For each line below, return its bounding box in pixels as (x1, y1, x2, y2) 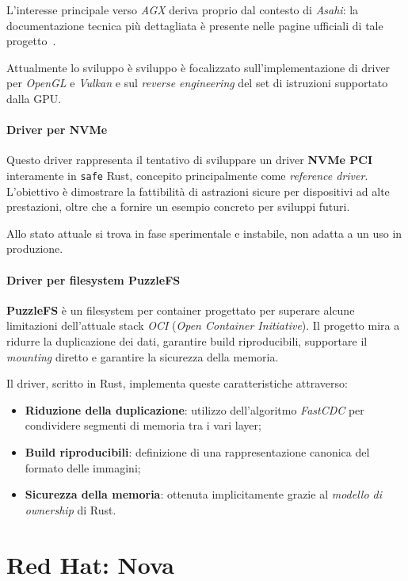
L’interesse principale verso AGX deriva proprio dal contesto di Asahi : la (6, 2, 359, 17)
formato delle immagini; (25, 459, 141, 476)
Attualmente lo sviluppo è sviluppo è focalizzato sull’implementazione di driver (6, 59, 391, 75)
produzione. (6, 240, 63, 257)
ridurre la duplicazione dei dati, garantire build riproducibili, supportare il (6, 332, 368, 349)
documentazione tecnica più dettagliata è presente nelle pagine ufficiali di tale (6, 17, 383, 33)
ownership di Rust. (25, 501, 116, 518)
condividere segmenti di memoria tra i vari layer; (25, 417, 261, 434)
